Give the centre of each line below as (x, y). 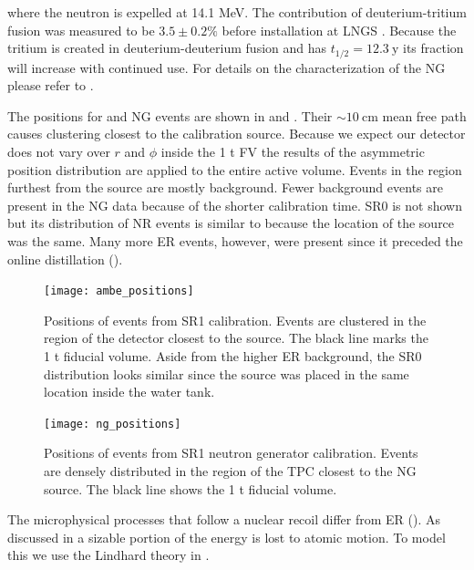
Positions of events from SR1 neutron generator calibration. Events (231, 453)
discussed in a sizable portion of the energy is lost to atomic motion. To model (227, 537)
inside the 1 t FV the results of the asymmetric (293, 152)
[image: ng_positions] (113, 424)
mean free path (424, 115)
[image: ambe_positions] (119, 291)
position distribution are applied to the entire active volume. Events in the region (235, 169)
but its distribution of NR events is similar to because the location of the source (231, 223)
